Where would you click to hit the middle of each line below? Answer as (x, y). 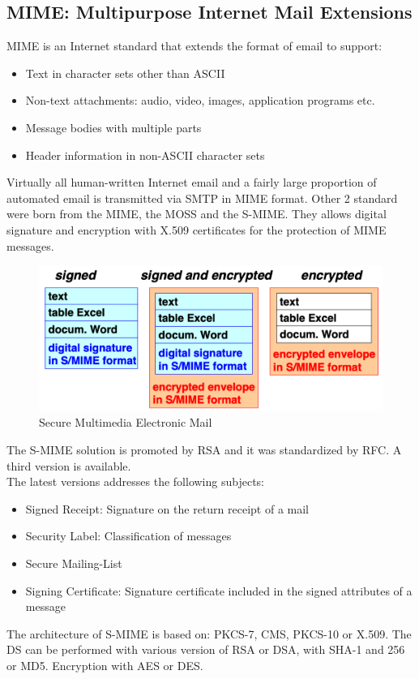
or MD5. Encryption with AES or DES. (105, 665)
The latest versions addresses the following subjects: (135, 481)
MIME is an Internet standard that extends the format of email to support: (195, 46)
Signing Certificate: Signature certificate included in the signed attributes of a (219, 590)
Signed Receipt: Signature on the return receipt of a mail (167, 508)
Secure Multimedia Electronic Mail (126, 422)
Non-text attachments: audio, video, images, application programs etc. (200, 100)
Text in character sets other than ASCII (125, 73)
